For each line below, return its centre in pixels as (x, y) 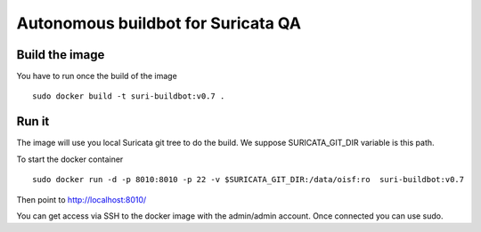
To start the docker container (70, 159)
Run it (33, 121)
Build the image (61, 55)
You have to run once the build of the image (97, 76)
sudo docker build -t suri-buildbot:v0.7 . (129, 96)
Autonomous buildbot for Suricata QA (159, 23)
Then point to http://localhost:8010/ (82, 199)
